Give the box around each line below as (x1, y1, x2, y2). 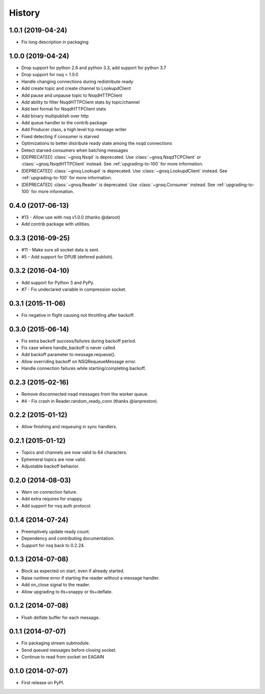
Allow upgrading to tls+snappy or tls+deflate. (21, 588, 113, 594)
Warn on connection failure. (21, 489, 78, 495)
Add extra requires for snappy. (21, 496, 83, 502)
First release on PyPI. (21, 680, 65, 686)
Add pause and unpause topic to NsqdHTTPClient (21, 92, 123, 98)
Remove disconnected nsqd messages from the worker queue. (21, 391, 149, 397)
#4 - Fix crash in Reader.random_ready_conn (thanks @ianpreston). (21, 398, 158, 404)
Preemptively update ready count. (21, 528, 90, 534)
